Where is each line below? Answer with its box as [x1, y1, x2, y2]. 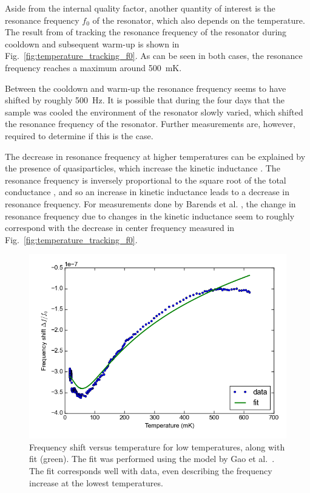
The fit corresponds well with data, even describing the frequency [29, 464, 272, 477]
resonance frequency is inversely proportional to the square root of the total [5, 173, 286, 186]
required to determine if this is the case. [5, 129, 153, 142]
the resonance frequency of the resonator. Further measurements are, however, [5, 117, 295, 130]
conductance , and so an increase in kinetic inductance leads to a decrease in [5, 185, 289, 198]
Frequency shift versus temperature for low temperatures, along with [29, 440, 285, 453]
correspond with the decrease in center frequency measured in [5, 221, 235, 234]
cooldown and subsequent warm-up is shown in [5, 37, 180, 50]
